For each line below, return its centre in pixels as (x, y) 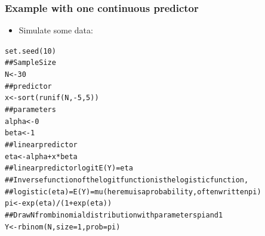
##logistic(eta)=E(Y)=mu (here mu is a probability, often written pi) (133, 192)
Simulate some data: (56, 30)
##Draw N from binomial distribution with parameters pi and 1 (114, 215)
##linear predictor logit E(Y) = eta (69, 168)
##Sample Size (30, 63)
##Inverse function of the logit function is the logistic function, (127, 180)
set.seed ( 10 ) (30, 51)
